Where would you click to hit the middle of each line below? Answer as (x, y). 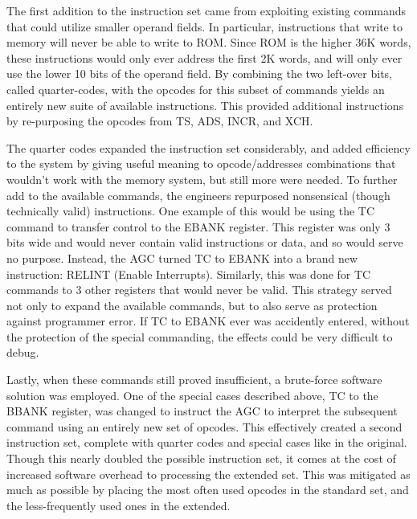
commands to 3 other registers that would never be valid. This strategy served (199, 290)
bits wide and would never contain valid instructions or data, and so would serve (205, 242)
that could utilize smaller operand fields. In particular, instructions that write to (204, 26)
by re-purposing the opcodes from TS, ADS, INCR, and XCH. (160, 121)
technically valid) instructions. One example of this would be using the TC (191, 211)
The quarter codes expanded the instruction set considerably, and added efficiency (208, 147)
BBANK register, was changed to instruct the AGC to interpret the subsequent (202, 411)
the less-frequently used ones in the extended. (119, 505)
